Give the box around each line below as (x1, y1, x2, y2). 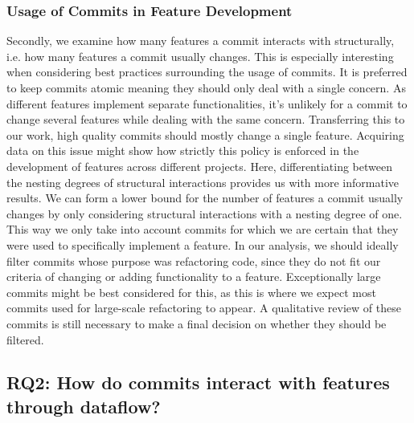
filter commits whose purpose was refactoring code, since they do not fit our (6, 252, 381, 269)
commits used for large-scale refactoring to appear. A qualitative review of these (6, 299, 401, 316)
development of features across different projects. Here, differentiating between (6, 157, 393, 174)
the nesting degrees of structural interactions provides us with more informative (6, 173, 400, 190)
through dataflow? (6, 393, 161, 418)
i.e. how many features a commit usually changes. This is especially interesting (6, 47, 394, 64)
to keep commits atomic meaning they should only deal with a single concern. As (6, 79, 406, 96)
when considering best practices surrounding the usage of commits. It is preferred (6, 63, 408, 80)
